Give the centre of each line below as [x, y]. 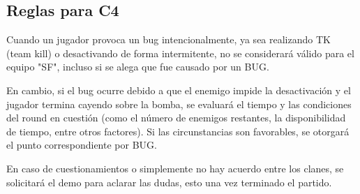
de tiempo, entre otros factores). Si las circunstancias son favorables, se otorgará [178, 131]
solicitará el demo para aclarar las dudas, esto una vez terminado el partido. [169, 182]
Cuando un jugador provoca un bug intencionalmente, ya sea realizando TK [168, 39]
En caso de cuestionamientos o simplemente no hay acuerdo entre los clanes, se [175, 168]
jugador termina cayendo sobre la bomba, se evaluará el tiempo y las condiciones [179, 104]
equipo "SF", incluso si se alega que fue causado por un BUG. [138, 67]
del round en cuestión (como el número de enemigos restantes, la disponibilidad [176, 118]
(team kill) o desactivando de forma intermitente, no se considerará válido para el [180, 53]
